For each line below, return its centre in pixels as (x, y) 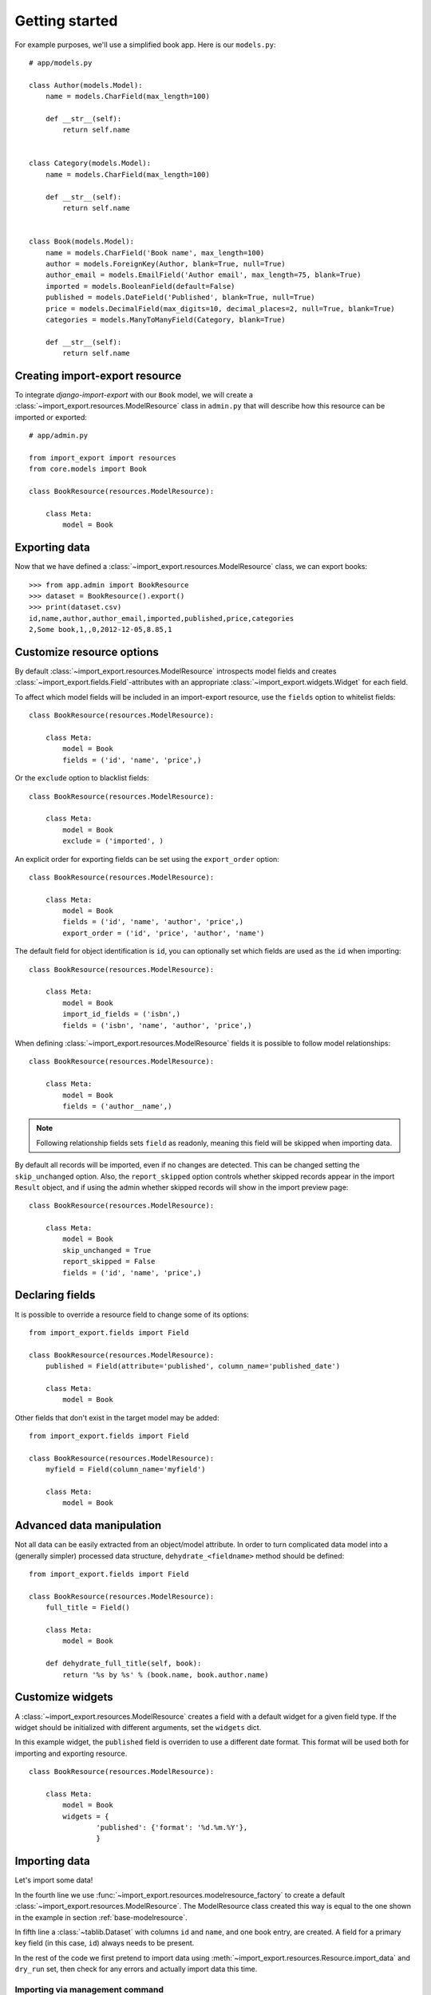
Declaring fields (55, 1296)
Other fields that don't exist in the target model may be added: (117, 1417)
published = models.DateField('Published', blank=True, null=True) (180, 298)
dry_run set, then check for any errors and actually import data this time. (136, 1969)
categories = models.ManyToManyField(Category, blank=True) (166, 320)
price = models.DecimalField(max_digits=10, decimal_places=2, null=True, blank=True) (220, 308)
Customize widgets (64, 1697)
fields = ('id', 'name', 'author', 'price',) (153, 922)
